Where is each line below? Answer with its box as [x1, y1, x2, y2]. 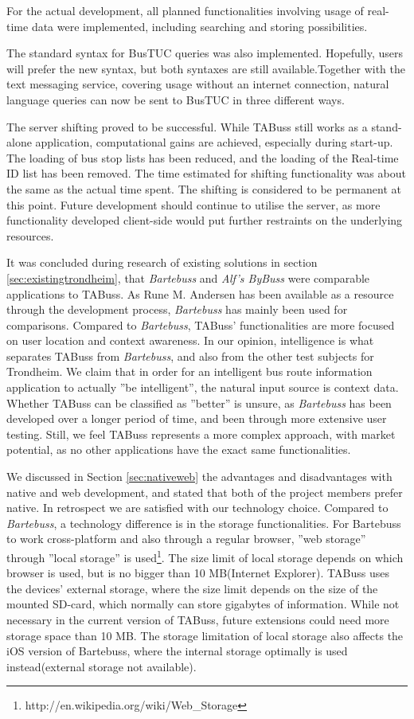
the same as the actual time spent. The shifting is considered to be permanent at [6, 180, 401, 197]
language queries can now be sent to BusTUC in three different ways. [6, 91, 345, 107]
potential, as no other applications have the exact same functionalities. [6, 441, 351, 458]
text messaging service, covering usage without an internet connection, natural [6, 76, 389, 92]
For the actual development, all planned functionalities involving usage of [6, 2, 364, 18]
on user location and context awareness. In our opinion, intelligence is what [6, 332, 374, 349]
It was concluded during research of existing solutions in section [6, 254, 318, 271]
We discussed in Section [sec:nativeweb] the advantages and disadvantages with [6, 468, 393, 485]
